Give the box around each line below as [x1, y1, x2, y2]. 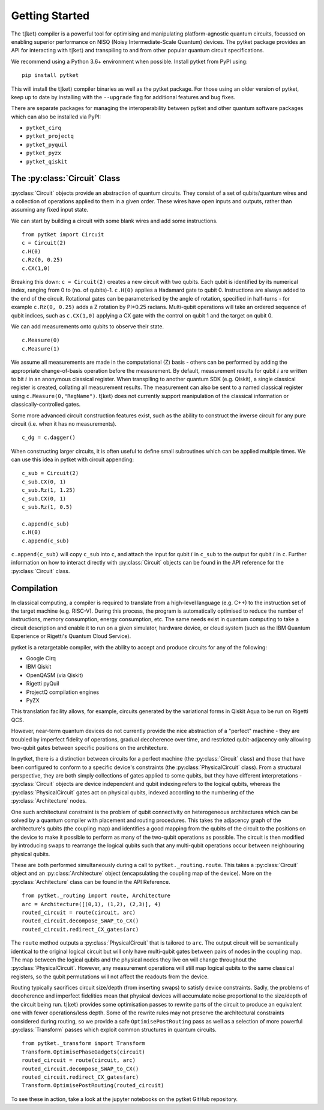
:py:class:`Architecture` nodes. [11, 797, 87, 805]
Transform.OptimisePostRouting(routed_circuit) [22, 1082, 164, 1089]
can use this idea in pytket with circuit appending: [11, 456, 134, 463]
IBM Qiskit [26, 663, 52, 670]
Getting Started [11, 9, 90, 22]
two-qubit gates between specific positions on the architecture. [11, 744, 169, 751]
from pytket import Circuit [22, 232, 104, 238]
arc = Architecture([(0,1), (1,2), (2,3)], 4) [22, 901, 161, 907]
